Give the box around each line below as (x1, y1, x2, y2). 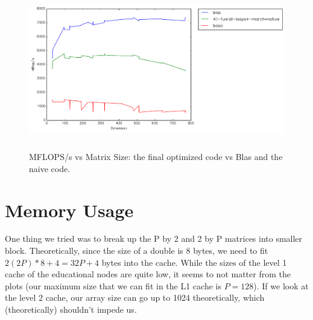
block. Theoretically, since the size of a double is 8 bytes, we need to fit (5, 244, 268, 257)
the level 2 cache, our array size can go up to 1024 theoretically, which (5, 291, 265, 304)
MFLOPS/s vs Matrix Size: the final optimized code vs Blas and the (29, 150, 283, 163)
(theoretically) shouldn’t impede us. (5, 303, 137, 316)
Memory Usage (5, 197, 134, 222)
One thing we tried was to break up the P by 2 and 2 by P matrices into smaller (5, 232, 303, 245)
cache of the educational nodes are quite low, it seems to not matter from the (5, 268, 291, 280)
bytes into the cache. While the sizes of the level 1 (101, 256, 287, 268)
